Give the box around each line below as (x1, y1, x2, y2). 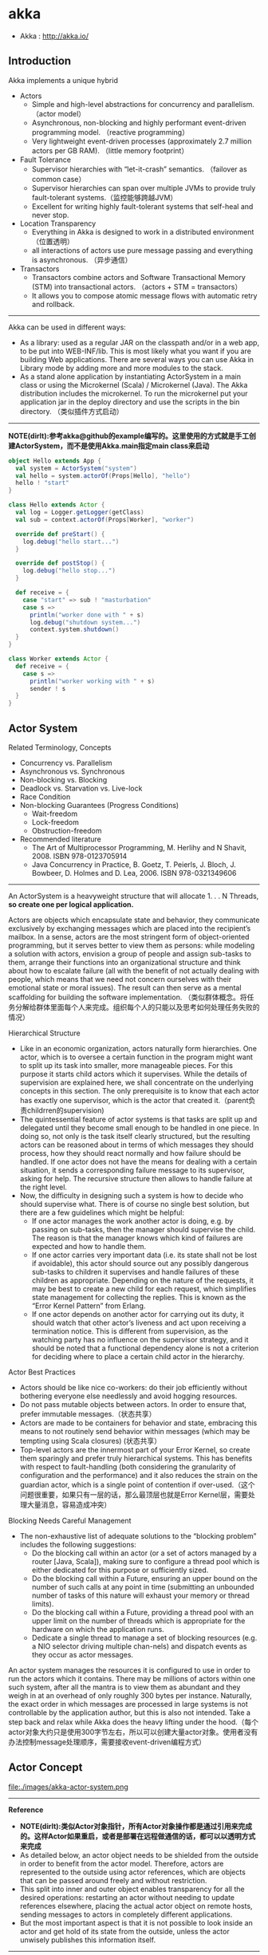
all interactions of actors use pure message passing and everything (31, 245, 254, 255)
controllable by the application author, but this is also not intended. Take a (8, 1708, 251, 1717)
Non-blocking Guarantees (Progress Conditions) (19, 800, 179, 810)
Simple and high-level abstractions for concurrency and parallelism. (31, 99, 255, 108)
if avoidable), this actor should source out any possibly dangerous (31, 1258, 249, 1268)
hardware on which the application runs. (31, 1624, 165, 1634)
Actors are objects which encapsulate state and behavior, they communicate (8, 915, 260, 924)
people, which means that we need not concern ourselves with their (8, 974, 232, 983)
